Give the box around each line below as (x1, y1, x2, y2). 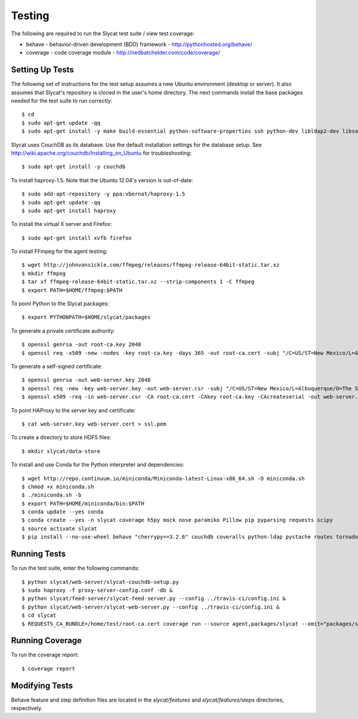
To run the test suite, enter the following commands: (11, 565, 140, 572)
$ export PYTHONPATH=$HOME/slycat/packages (21, 314, 151, 321)
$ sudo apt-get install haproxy (21, 207, 116, 214)
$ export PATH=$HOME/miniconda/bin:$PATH (21, 500, 144, 507)
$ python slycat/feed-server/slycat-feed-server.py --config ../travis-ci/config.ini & (21, 595, 286, 602)
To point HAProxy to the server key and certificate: (11, 406, 136, 414)
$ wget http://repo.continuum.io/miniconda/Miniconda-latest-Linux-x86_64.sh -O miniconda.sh (21, 475, 305, 482)
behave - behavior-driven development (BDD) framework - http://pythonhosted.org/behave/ (26, 41, 253, 48)
